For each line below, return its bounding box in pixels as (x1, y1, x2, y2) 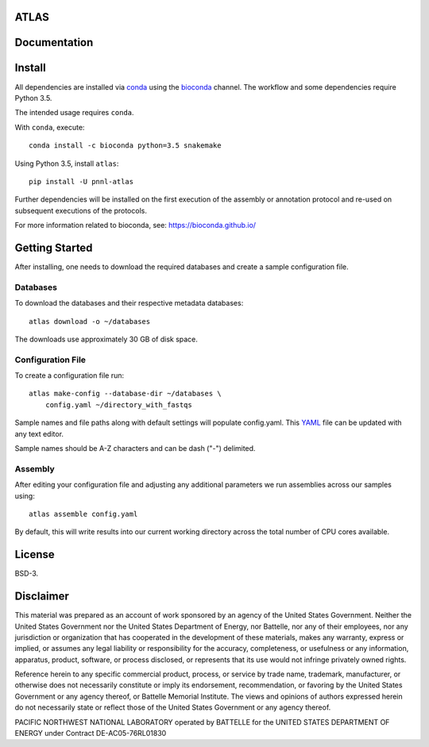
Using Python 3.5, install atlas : (14, 159, 119, 168)
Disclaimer (14, 590, 69, 603)
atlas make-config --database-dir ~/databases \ (29, 389, 222, 399)
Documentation (14, 36, 94, 49)
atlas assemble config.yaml (29, 509, 138, 518)
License (14, 548, 55, 561)
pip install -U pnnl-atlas (29, 177, 134, 186)
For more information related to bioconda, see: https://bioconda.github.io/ (14, 221, 257, 230)
